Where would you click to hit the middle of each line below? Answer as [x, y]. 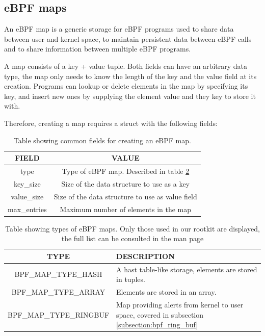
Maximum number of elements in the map [126, 209]
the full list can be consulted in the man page [132, 238]
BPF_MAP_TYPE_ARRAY [58, 292]
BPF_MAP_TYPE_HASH [58, 274]
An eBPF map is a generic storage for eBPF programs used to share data [119, 29]
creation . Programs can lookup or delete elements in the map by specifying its [126, 86]
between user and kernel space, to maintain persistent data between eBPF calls [128, 38]
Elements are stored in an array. [166, 292]
